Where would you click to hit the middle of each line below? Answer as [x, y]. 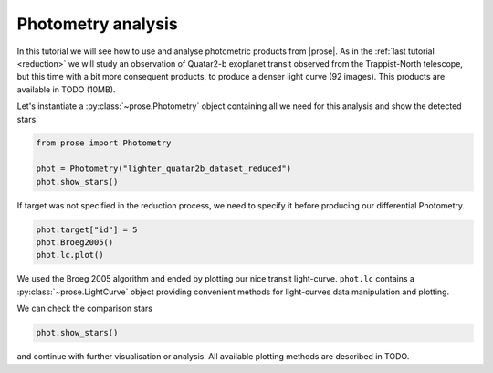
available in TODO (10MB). [66, 89]
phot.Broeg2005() [75, 243]
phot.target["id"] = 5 [87, 229]
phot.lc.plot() [70, 255]
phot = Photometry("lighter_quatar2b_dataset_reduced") [164, 169]
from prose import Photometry [104, 143]
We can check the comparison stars [84, 309]
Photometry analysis [97, 24]
